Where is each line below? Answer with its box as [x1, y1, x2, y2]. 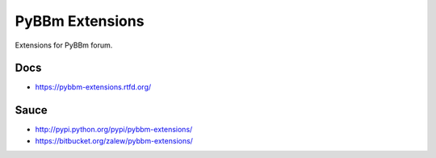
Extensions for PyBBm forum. [15, 40, 113, 50]
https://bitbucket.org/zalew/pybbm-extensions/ [35, 135, 194, 145]
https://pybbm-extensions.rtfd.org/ [35, 82, 152, 92]
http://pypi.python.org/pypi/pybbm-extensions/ [35, 125, 193, 135]
